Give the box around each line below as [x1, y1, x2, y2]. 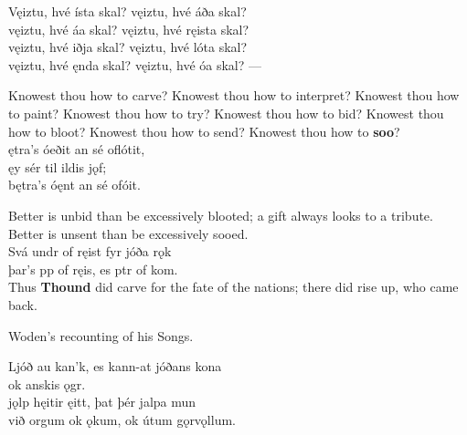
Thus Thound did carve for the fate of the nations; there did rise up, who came [8, 277, 459, 296]
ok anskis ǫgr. [8, 374, 86, 393]
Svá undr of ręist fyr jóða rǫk [8, 242, 172, 261]
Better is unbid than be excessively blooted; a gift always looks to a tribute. [8, 205, 433, 224]
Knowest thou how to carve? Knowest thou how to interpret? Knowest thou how [8, 86, 460, 105]
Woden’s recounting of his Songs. [8, 326, 194, 345]
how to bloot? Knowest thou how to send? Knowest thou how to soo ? [8, 121, 400, 140]
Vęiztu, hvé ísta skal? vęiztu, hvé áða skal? [8, 2, 247, 20]
